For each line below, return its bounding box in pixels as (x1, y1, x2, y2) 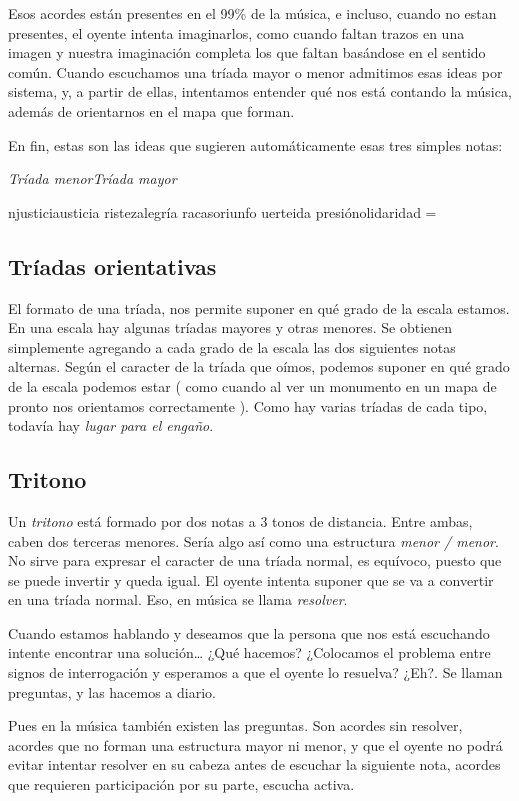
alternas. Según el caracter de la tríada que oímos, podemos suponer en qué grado (8, 356, 510, 377)
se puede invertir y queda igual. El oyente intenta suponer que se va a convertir (8, 569, 494, 590)
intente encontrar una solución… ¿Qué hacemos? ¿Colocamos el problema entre (8, 642, 491, 663)
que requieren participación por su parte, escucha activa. (8, 774, 355, 795)
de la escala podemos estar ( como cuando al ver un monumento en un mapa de (8, 375, 497, 396)
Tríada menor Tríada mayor (8, 168, 177, 189)
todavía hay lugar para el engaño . (8, 415, 214, 436)
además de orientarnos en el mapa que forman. (8, 100, 295, 121)
